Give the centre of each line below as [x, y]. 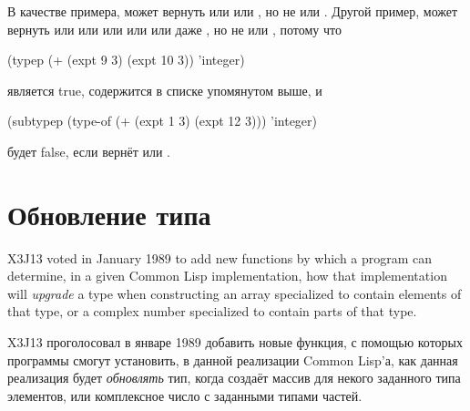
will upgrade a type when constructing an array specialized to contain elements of [235, 293]
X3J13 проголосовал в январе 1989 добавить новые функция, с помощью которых [235, 342]
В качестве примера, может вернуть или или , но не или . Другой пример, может [233, 11]
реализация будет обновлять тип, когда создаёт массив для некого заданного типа [234, 378]
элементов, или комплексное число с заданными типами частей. [185, 395]
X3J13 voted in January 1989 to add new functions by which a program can [220, 257]
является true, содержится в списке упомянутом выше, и [165, 90]
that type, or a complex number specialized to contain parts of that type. [212, 311]
